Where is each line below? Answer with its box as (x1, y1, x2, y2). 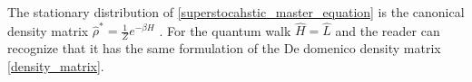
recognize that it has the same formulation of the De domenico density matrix (7, 39, 441, 58)
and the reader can (335, 21, 440, 40)
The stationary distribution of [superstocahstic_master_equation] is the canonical (7, 3, 465, 21)
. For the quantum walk (159, 21, 291, 40)
